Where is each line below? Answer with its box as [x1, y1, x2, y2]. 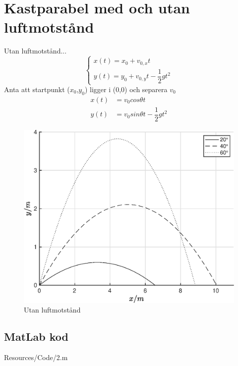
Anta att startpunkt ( [4, 84, 70, 94]
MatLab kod [4, 329, 69, 344]
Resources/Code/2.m [4, 352, 68, 363]
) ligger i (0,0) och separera [84, 84, 168, 94]
